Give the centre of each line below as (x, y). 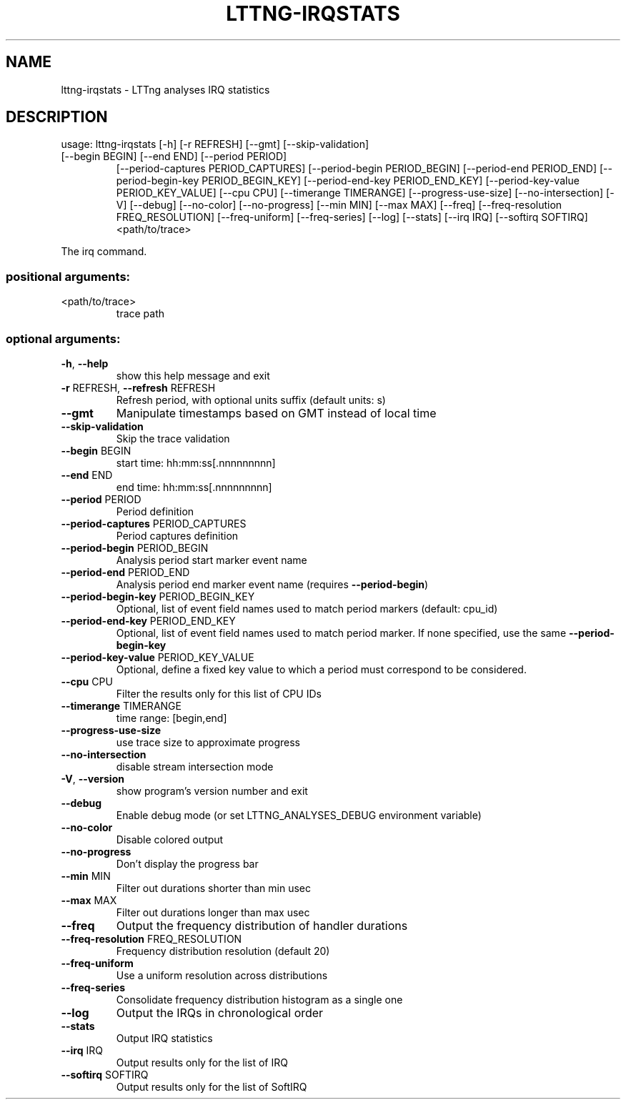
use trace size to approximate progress (208, 742)
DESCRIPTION (57, 117)
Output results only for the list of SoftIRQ (212, 1086)
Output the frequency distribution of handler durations (262, 925)
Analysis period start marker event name (212, 560)
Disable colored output (170, 839)
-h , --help (85, 363)
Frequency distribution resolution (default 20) (223, 951)
